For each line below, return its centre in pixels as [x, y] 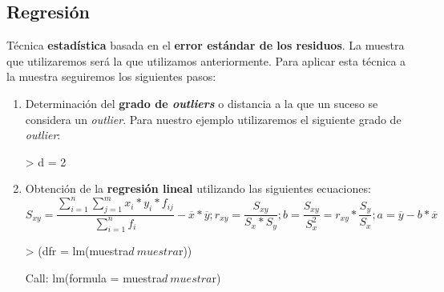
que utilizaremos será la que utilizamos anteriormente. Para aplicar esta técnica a [206, 60]
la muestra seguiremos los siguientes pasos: [111, 76]
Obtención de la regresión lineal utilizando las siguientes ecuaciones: [198, 188]
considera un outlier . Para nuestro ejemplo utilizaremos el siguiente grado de [213, 119]
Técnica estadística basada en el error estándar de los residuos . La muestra [206, 45]
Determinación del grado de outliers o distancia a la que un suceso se [202, 103]
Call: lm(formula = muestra [93, 278]
